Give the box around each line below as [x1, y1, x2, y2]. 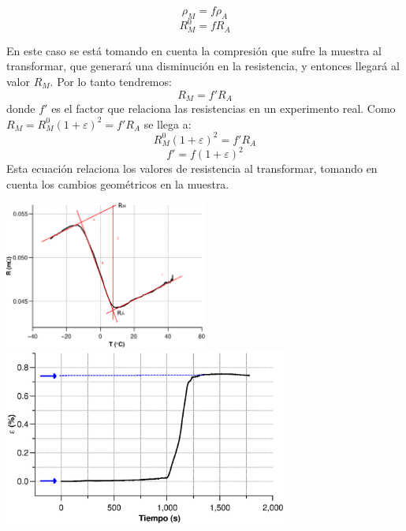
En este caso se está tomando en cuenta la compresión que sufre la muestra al [6, 42, 382, 58]
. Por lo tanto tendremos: [50, 73, 172, 89]
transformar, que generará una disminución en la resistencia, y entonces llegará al [6, 58, 400, 74]
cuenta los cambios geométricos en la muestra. [6, 175, 229, 192]
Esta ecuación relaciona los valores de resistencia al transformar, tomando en [6, 160, 378, 177]
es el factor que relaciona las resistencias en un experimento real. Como [51, 99, 396, 116]
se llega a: [143, 115, 192, 132]
